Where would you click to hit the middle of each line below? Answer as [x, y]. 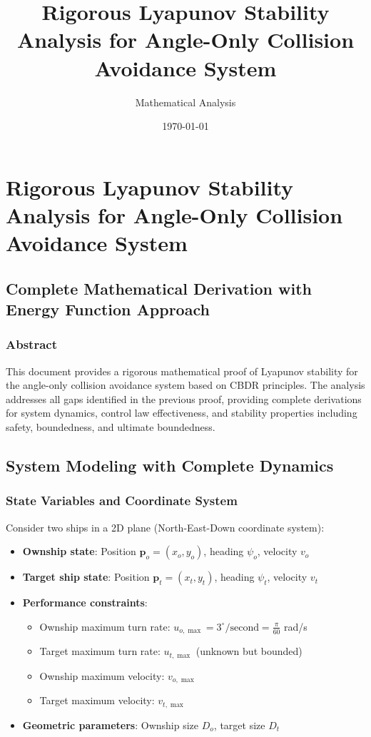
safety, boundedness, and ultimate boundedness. [111, 427]
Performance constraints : [85, 603]
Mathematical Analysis [185, 102]
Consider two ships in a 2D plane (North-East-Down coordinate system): [165, 527]
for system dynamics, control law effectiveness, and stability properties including [182, 413]
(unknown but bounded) [249, 651]
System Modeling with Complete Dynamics [170, 465]
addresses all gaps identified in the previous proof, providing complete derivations [184, 398]
